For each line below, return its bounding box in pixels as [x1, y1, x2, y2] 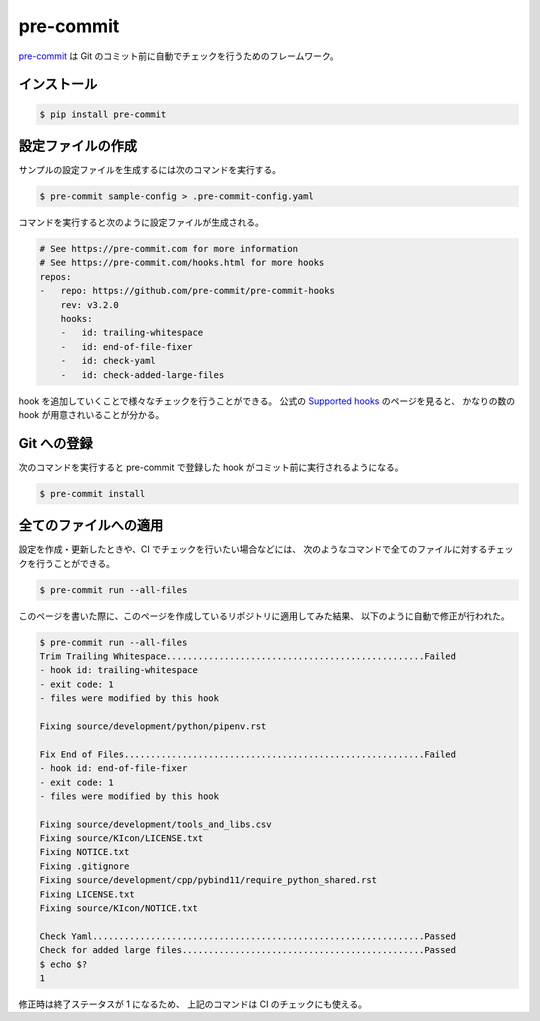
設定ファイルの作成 [18, 137, 137, 154]
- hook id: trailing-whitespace [39, 665, 199, 676]
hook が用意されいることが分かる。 [18, 408, 165, 420]
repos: [39, 271, 72, 282]
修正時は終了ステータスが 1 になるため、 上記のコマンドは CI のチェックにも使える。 [18, 998, 367, 1010]
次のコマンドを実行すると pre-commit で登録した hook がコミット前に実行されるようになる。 [18, 461, 404, 473]
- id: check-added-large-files [60, 369, 225, 380]
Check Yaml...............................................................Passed [39, 930, 457, 942]
